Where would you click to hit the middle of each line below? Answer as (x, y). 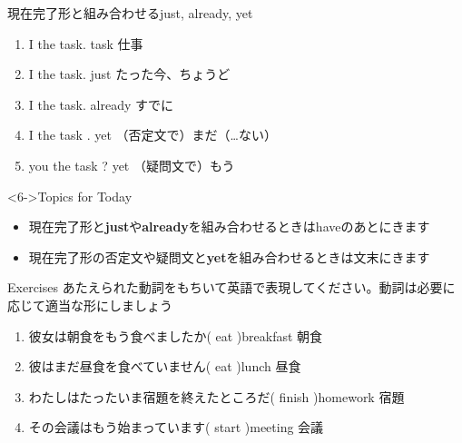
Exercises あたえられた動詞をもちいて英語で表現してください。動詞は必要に (231, 287)
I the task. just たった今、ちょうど (129, 74)
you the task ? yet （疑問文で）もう (132, 165)
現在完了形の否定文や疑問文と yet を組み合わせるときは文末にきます (229, 256)
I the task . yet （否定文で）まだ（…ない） (152, 135)
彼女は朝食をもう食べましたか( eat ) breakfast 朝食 (176, 335)
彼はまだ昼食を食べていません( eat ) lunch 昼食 (165, 366)
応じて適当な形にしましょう (90, 305)
